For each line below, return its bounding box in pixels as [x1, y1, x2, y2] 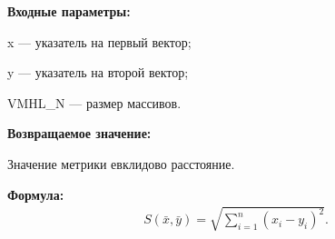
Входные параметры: [7, 2, 131, 20]
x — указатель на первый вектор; [7, 32, 192, 51]
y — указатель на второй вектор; [7, 63, 189, 82]
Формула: [7, 184, 64, 204]
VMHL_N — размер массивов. [7, 93, 182, 112]
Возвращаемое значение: [7, 124, 152, 143]
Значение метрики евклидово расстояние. [7, 154, 235, 173]
